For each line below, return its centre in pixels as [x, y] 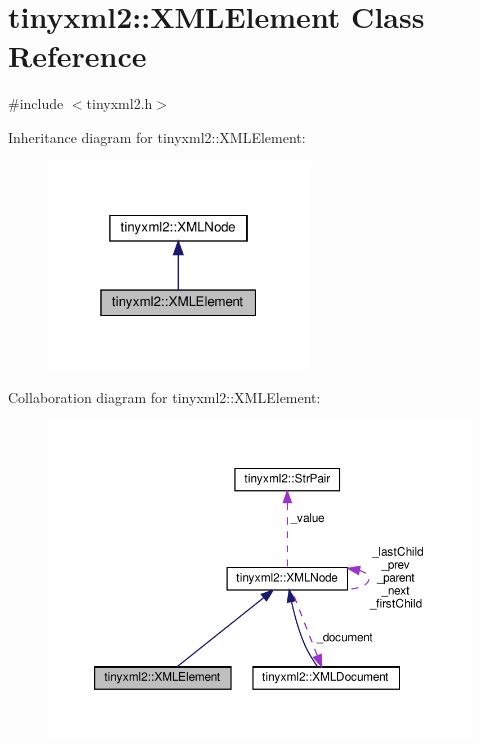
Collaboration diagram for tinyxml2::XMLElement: [164, 396]
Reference [77, 55]
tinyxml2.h [119, 103]
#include [36, 103]
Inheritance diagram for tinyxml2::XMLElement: [157, 136]
